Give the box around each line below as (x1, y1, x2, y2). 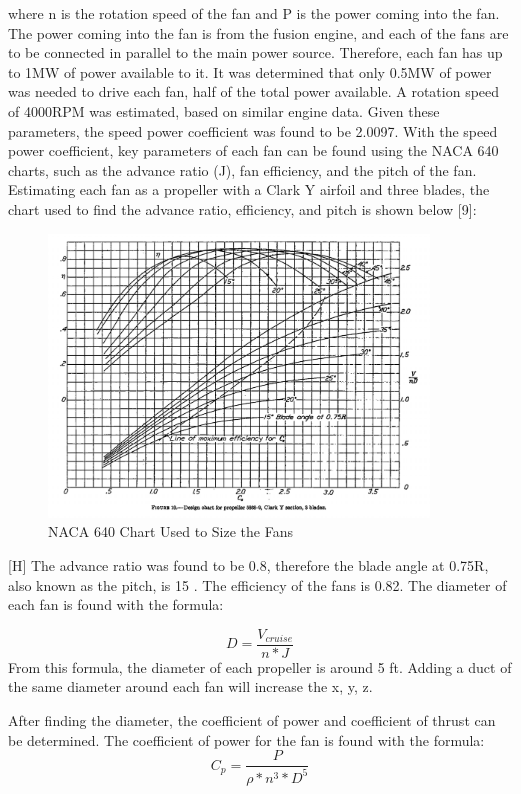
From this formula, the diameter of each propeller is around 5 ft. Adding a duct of (8, 656, 512, 677)
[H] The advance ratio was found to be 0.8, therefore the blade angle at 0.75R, (8, 555, 489, 576)
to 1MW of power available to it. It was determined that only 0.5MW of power (8, 61, 492, 82)
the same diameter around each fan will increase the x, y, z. (8, 676, 373, 697)
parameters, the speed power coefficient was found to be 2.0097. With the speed (8, 120, 498, 141)
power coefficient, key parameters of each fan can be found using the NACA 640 (8, 140, 499, 161)
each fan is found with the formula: (8, 594, 224, 615)
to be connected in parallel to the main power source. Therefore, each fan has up (8, 42, 503, 63)
